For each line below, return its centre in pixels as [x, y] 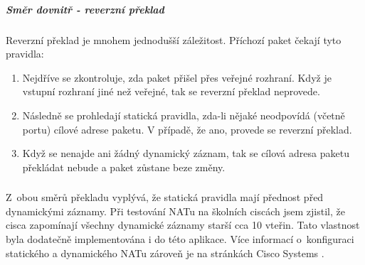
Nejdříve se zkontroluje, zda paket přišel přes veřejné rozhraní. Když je [177, 77]
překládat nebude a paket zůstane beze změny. [124, 167]
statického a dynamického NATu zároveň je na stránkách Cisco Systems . [165, 253]
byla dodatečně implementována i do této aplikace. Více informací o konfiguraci [180, 239]
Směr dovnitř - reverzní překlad [85, 9]
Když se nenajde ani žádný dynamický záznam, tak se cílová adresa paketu [186, 153]
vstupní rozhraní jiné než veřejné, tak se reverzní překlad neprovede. [171, 91]
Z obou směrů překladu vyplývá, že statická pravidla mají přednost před [165, 197]
